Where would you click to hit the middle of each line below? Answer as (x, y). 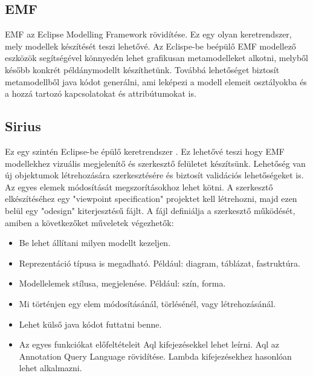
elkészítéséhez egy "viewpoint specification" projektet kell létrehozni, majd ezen (151, 199)
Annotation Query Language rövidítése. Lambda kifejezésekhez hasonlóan (155, 356)
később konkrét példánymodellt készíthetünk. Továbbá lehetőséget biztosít (142, 69)
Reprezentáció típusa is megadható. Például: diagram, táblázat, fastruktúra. (160, 263)
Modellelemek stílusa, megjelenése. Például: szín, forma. (122, 283)
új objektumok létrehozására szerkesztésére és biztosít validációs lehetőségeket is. (154, 175)
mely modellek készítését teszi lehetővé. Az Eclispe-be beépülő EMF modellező (150, 46)
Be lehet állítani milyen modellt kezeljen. (95, 243)
